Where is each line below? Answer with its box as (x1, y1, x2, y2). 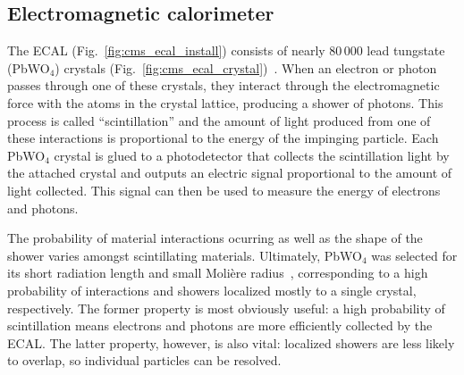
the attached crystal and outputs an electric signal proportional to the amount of (7, 163, 452, 182)
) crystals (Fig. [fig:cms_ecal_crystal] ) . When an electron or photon (55, 58, 437, 77)
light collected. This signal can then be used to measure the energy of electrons (7, 180, 441, 199)
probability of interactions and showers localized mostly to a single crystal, (7, 280, 417, 299)
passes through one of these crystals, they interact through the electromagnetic (7, 76, 440, 95)
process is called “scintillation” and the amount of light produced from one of (7, 111, 431, 129)
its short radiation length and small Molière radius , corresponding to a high (7, 263, 428, 282)
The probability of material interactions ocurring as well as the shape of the (7, 229, 423, 247)
